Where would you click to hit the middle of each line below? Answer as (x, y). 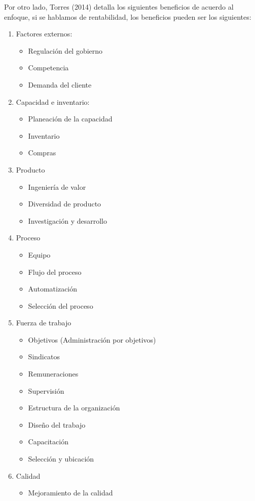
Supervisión (46, 390)
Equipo (39, 254)
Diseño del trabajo (57, 424)
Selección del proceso (61, 305)
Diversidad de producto (65, 204)
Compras (42, 153)
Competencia (48, 68)
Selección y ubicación (61, 459)
